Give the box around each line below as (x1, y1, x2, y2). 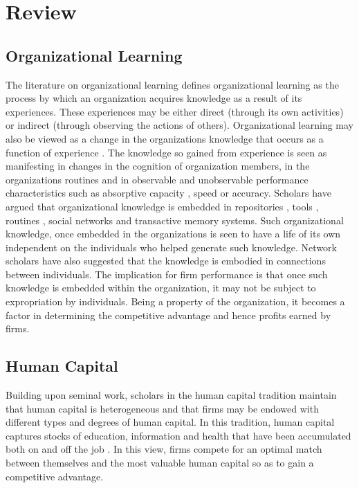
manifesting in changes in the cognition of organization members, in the (6, 159, 310, 173)
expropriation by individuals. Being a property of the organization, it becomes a (6, 294, 345, 309)
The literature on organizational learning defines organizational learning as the (6, 77, 339, 91)
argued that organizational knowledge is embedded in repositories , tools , (6, 199, 319, 213)
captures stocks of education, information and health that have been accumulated (6, 428, 351, 442)
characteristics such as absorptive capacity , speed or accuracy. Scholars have (6, 186, 331, 200)
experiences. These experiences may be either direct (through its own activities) (6, 104, 344, 118)
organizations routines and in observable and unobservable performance (6, 172, 309, 186)
